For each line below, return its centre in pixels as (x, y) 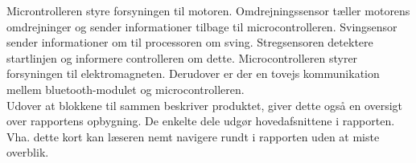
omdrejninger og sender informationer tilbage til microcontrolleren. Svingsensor (202, 26)
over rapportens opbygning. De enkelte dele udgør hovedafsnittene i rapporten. (201, 121)
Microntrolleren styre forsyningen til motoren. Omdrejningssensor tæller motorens (208, 10)
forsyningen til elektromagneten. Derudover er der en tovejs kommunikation (193, 73)
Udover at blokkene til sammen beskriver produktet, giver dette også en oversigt (205, 105)
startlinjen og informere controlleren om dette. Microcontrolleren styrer (182, 57)
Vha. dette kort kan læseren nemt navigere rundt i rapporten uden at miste (193, 136)
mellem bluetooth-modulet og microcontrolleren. (126, 89)
